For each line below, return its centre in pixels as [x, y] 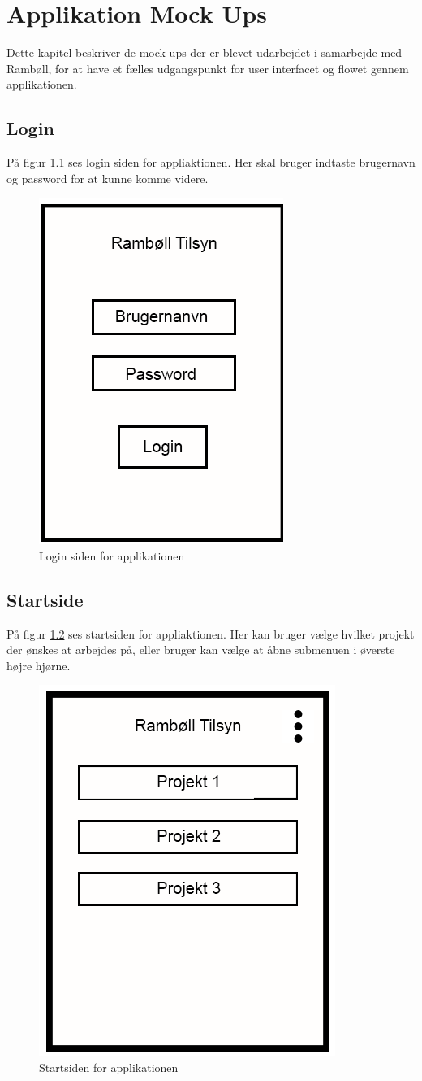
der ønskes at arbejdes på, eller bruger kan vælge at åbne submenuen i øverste [201, 649]
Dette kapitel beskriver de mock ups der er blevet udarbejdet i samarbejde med [205, 52]
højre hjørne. [39, 665]
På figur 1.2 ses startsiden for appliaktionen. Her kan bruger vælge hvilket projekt [211, 633]
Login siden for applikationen [112, 555]
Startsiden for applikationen [109, 1068]
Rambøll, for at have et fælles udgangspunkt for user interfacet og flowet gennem [208, 68]
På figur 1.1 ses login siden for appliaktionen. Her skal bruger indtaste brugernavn [211, 162]
